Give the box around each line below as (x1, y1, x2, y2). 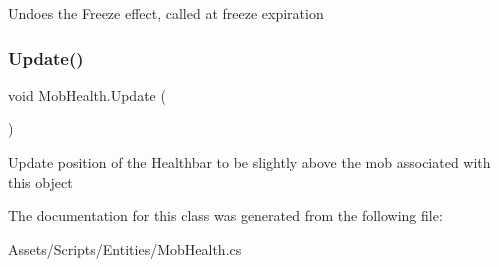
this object (8, 171, 73, 192)
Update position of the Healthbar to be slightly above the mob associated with (8, 152, 491, 172)
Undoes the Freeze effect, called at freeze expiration (8, 3, 324, 23)
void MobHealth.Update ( (8, 84, 166, 105)
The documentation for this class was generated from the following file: (8, 205, 443, 226)
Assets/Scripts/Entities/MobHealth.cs (8, 238, 242, 259)
